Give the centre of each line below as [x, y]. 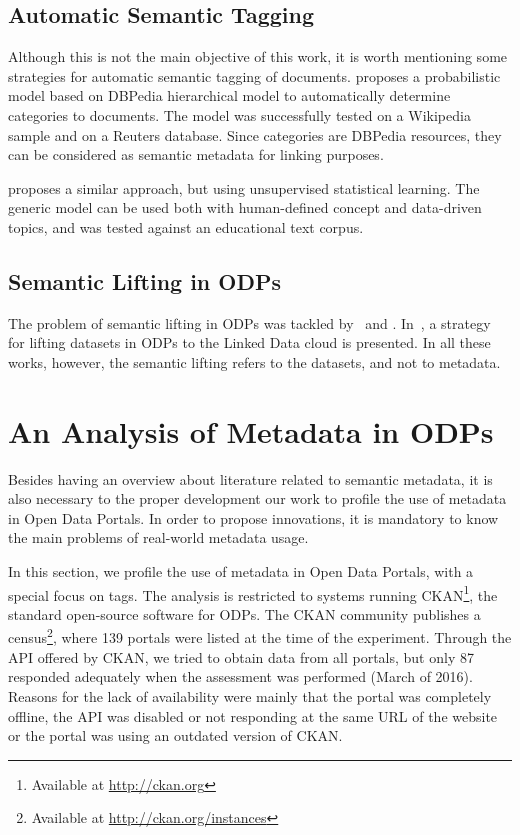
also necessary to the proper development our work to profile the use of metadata [257, 498]
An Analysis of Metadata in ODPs [251, 430]
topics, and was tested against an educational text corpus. [186, 226]
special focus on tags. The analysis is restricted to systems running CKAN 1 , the [253, 593]
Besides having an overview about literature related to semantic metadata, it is [250, 478]
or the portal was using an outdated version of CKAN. [175, 735]
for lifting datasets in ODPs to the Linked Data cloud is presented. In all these [249, 342]
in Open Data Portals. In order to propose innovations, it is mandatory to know [253, 517]
